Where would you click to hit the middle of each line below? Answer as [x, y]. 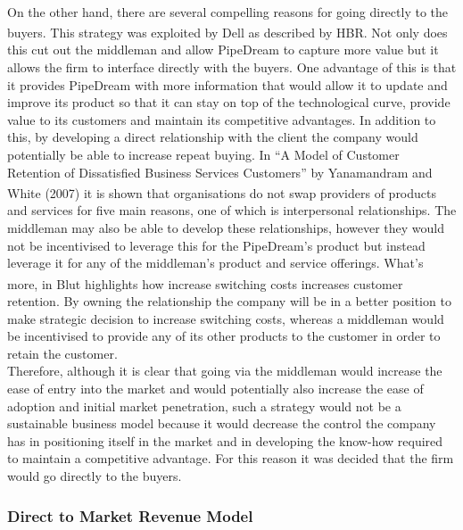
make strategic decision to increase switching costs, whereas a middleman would [226, 318]
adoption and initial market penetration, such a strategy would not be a [204, 406]
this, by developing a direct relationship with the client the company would [213, 137]
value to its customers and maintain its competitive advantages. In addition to [222, 119]
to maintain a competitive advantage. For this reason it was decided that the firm [231, 458]
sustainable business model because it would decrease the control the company [222, 423]
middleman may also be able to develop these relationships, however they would [226, 228]
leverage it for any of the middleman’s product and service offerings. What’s [215, 263]
